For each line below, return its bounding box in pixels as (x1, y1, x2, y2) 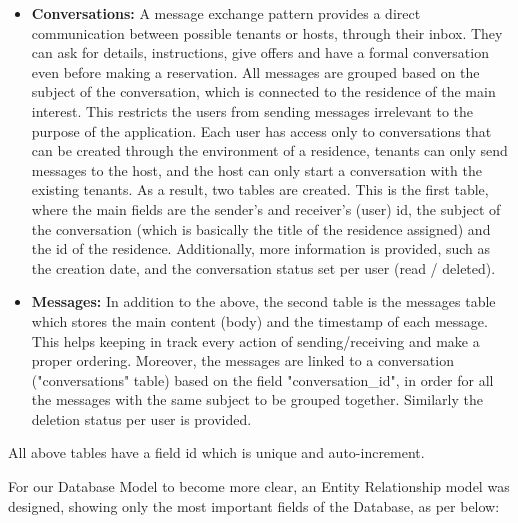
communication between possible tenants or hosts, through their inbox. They (31, 22, 503, 43)
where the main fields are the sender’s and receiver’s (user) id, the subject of (31, 198, 501, 219)
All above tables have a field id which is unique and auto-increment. (8, 442, 425, 463)
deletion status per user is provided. (31, 408, 252, 429)
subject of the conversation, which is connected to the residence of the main (31, 81, 496, 102)
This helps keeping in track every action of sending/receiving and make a (31, 330, 480, 351)
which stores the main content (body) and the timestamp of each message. (31, 310, 488, 331)
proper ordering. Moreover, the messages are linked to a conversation (31, 350, 454, 371)
